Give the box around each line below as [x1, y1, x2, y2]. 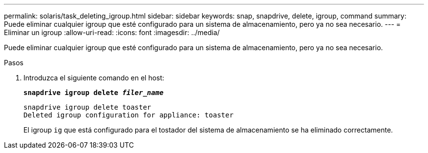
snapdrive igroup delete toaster [23, 103, 151, 111]
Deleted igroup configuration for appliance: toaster [23, 111, 234, 119]
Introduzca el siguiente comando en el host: [23, 74, 165, 82]
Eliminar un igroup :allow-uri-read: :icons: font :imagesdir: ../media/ [4, 28, 220, 37]
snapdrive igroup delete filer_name [23, 89, 164, 96]
